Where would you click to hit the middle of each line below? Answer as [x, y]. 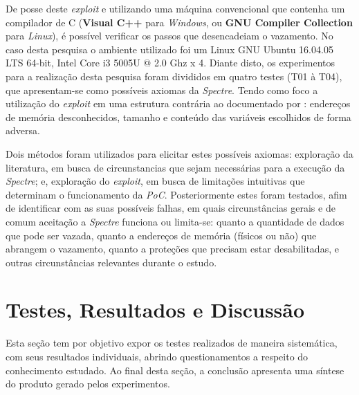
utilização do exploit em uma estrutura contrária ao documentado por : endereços [178, 103]
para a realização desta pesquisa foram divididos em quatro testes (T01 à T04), [174, 76]
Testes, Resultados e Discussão [155, 310]
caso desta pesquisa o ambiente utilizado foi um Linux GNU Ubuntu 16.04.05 [169, 49]
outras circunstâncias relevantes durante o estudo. [111, 262]
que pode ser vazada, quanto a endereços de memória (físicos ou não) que [161, 235]
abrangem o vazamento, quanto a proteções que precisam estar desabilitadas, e [172, 249]
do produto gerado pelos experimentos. [88, 384]
